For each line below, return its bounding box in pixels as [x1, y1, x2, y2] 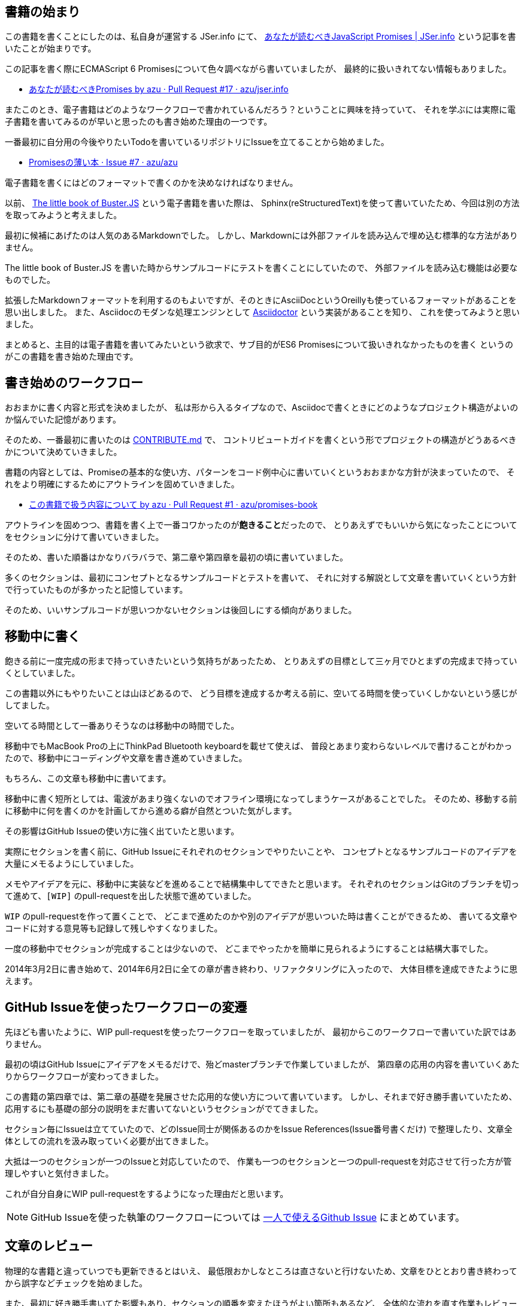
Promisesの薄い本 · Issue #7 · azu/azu [29, 157, 178, 168]
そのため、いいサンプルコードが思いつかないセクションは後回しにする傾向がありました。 [5, 605, 357, 616]
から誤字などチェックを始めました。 [5, 1277, 147, 1288]
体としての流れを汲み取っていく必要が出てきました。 [5, 1135, 214, 1146]
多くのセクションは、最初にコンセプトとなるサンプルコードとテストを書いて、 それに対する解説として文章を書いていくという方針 [5, 572, 517, 583]
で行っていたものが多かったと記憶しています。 [5, 584, 188, 595]
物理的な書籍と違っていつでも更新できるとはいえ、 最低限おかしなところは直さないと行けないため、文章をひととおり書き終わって [5, 1265, 517, 1276]
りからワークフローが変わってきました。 [5, 1070, 163, 1081]
